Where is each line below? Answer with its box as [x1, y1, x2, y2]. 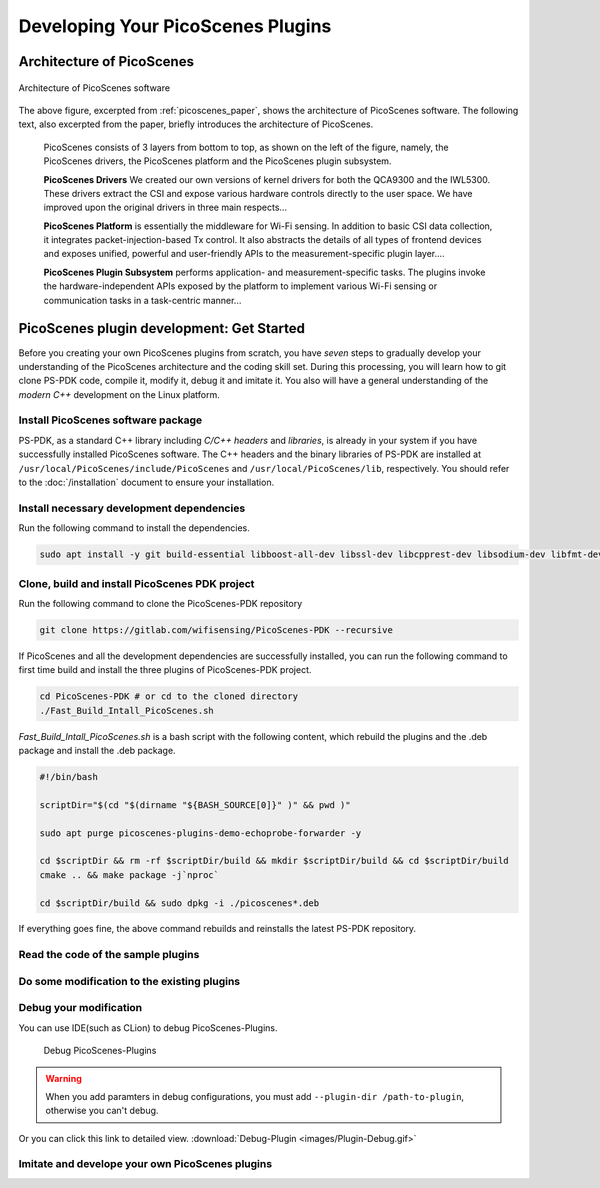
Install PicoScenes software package [18, 413, 203, 427]
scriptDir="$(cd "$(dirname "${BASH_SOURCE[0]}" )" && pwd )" [39, 799, 351, 810]
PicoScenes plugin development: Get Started [18, 320, 305, 337]
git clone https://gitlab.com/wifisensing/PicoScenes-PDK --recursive [39, 624, 394, 635]
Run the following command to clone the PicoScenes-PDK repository [18, 597, 303, 609]
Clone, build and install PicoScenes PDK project [18, 576, 255, 590]
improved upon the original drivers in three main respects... [43, 201, 288, 214]
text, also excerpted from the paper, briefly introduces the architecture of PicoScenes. [18, 118, 374, 130]
